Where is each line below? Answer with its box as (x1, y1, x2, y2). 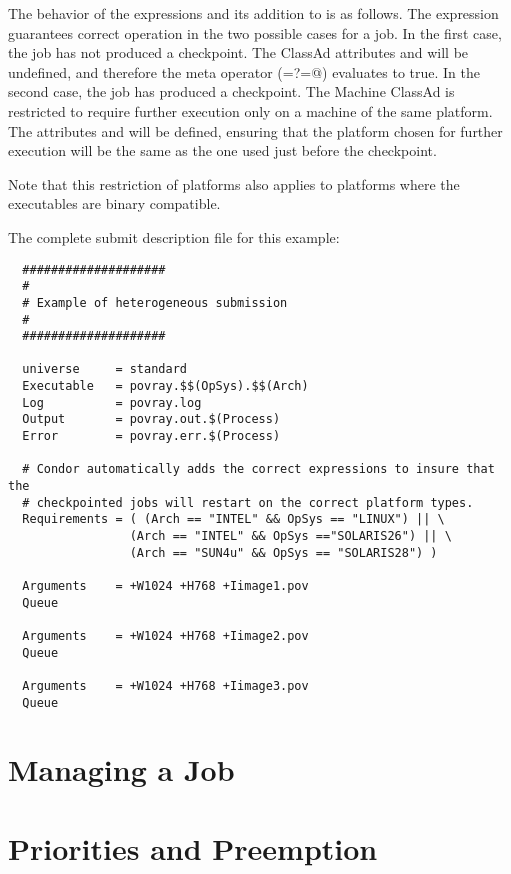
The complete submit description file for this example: (8, 226, 340, 247)
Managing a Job (8, 749, 235, 790)
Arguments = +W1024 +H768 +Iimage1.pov (22, 579, 309, 593)
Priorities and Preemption (8, 827, 378, 868)
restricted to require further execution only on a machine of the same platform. (8, 100, 493, 121)
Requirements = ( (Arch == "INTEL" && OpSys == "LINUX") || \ (22, 512, 445, 527)
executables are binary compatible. (8, 193, 221, 214)
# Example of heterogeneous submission (22, 295, 288, 310)
